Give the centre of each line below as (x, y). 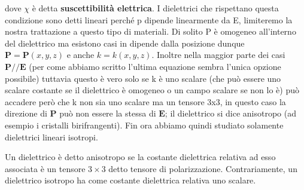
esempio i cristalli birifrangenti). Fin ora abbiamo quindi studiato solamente (144, 125)
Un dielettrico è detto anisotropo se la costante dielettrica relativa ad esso (140, 157)
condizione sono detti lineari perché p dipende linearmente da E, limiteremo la (149, 19)
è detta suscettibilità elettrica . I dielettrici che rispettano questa (155, 8)
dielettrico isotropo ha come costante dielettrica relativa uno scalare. (130, 180)
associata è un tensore (45, 168)
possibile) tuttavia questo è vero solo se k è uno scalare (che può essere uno (143, 78)
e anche (80, 55)
